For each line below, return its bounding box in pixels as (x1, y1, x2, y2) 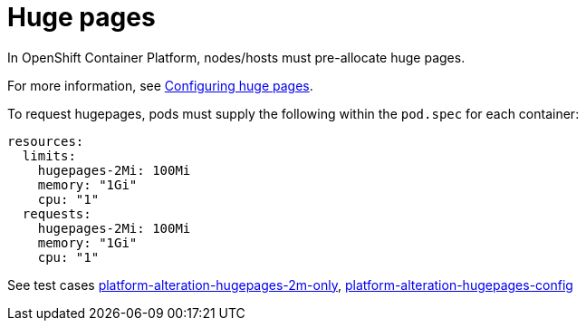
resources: (7, 133, 84, 149)
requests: (22, 206, 91, 221)
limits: (22, 148, 76, 163)
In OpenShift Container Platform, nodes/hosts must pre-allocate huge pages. (7, 49, 466, 65)
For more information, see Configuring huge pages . (7, 77, 313, 93)
